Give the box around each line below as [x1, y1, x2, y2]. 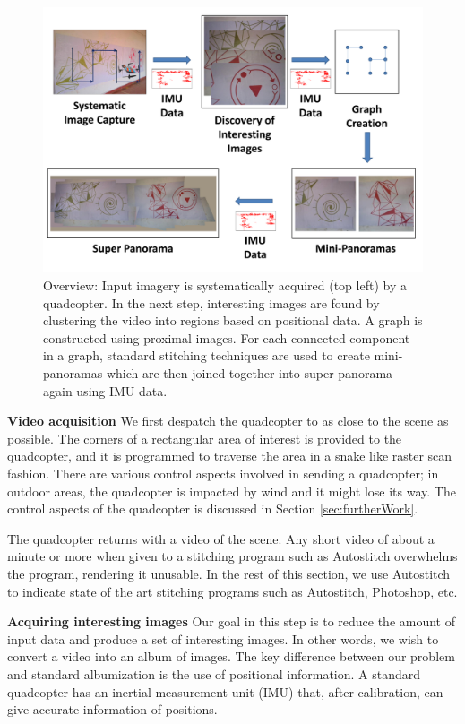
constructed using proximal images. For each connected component [43, 328, 410, 347]
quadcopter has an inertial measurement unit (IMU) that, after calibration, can [7, 682, 443, 701]
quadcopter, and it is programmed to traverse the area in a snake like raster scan [7, 446, 452, 465]
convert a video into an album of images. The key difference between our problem [7, 647, 455, 666]
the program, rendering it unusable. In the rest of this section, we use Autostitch [7, 564, 451, 582]
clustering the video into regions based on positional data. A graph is [43, 311, 423, 330]
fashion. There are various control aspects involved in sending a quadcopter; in [7, 464, 439, 482]
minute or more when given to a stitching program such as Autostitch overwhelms [7, 547, 458, 565]
